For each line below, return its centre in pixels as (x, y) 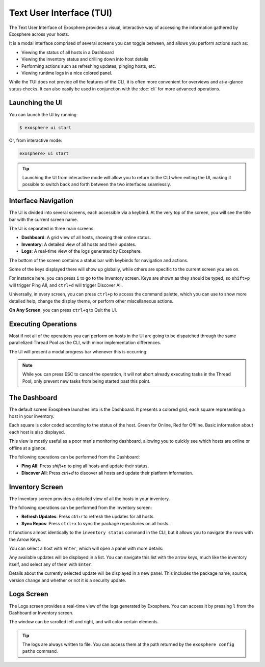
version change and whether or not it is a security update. (67, 580)
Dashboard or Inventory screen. (41, 613)
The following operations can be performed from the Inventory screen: (80, 507)
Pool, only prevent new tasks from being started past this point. (86, 381)
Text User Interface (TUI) (61, 13)
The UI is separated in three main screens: (52, 228)
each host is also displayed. (37, 432)
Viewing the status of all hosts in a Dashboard (68, 52)
